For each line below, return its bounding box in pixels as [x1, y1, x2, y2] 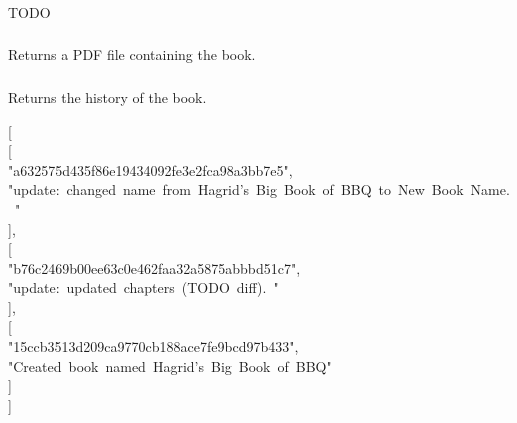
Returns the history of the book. [8, 86, 207, 107]
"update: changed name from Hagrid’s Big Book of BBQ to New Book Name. [8, 179, 510, 200]
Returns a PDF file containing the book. [8, 44, 256, 65]
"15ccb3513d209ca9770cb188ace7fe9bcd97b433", [8, 336, 299, 357]
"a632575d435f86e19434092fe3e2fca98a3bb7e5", [8, 159, 293, 180]
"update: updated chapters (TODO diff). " [8, 277, 279, 298]
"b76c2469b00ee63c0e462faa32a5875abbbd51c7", [8, 257, 301, 278]
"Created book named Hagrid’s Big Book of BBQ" [8, 355, 332, 376]
